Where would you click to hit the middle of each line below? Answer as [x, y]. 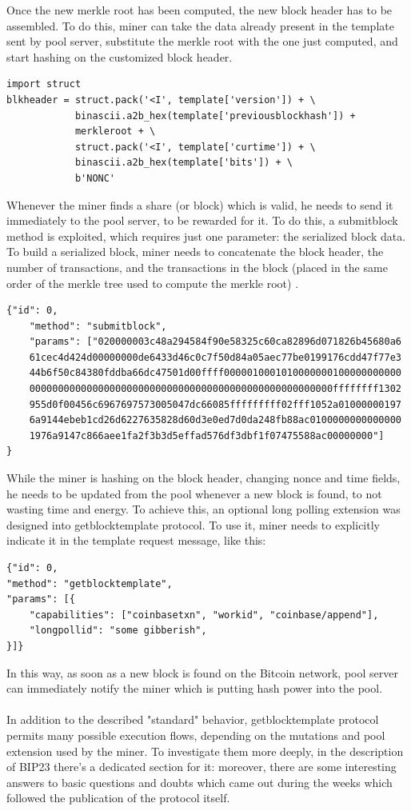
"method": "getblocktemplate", [90, 583]
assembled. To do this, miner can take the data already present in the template [200, 25]
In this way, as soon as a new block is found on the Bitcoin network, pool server [202, 672]
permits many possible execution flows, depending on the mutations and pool [196, 735]
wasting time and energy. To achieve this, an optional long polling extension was [204, 509]
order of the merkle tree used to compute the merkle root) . [153, 283]
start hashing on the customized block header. [120, 56]
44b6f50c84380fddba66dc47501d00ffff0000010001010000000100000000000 [215, 373]
